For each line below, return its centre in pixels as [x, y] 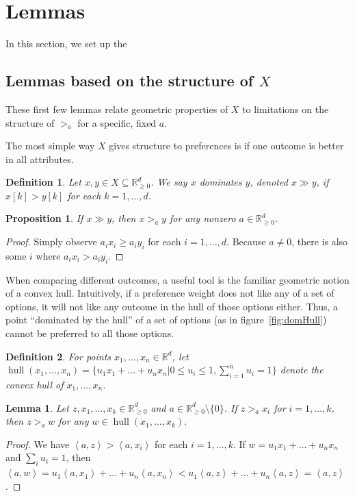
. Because [246, 241]
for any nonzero [202, 218]
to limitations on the [286, 109]
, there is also [320, 241]
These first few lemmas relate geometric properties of [117, 109]
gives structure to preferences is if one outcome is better [226, 146]
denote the [302, 370]
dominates [221, 182]
